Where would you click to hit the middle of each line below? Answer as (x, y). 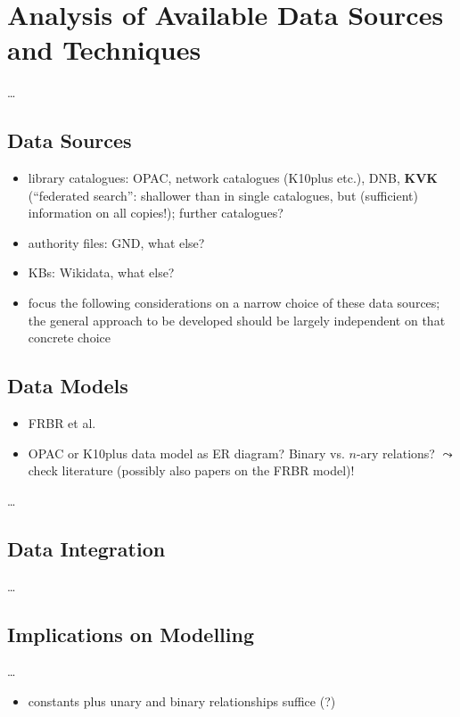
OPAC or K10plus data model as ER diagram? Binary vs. (186, 453)
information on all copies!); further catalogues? (156, 213)
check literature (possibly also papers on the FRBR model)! (191, 470)
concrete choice (69, 338)
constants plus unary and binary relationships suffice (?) (182, 701)
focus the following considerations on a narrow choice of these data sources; (234, 303)
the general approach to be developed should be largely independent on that (237, 320)
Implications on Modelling (131, 634)
